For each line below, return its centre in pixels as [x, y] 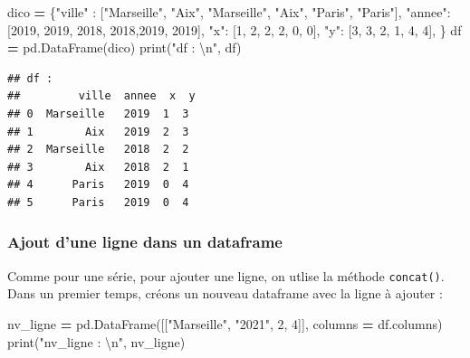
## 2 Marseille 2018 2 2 [98, 150]
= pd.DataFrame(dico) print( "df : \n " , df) [125, 47]
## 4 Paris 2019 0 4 [98, 185]
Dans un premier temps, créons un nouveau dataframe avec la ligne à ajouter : [225, 293]
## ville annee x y [101, 96]
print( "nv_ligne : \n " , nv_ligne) [96, 341]
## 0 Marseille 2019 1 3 [98, 113]
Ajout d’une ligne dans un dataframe [145, 242]
